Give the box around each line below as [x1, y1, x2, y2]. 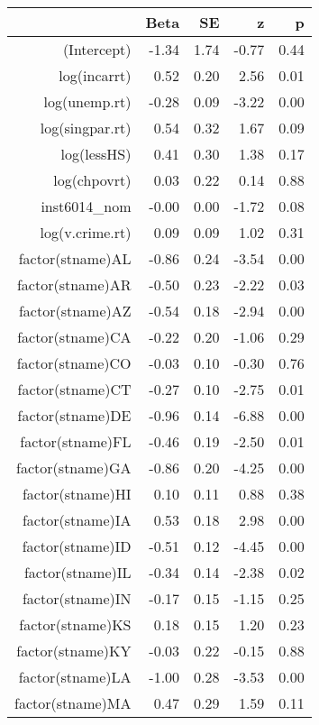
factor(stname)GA [16, 457, 132, 478]
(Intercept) [62, 39, 132, 60]
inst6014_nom [41, 196, 132, 216]
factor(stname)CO [16, 353, 132, 373]
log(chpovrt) [53, 170, 132, 190]
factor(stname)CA [17, 326, 132, 347]
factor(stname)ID [22, 536, 132, 556]
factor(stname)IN [22, 588, 132, 609]
